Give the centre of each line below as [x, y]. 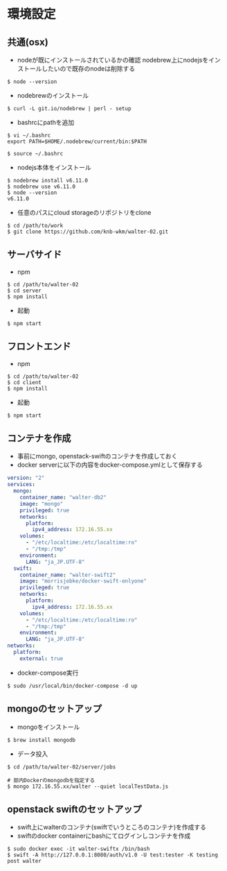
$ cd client [24, 382]
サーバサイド [35, 255]
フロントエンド [39, 346]
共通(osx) [28, 42]
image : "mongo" [42, 503]
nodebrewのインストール [53, 95]
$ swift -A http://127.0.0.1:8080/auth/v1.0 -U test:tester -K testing [112, 855]
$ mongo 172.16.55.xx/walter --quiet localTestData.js [88, 786]
